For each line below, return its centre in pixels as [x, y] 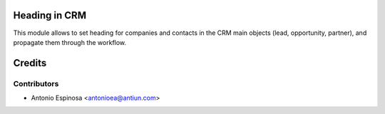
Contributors [36, 83]
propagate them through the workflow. [70, 42]
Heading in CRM [50, 15]
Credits [30, 63]
